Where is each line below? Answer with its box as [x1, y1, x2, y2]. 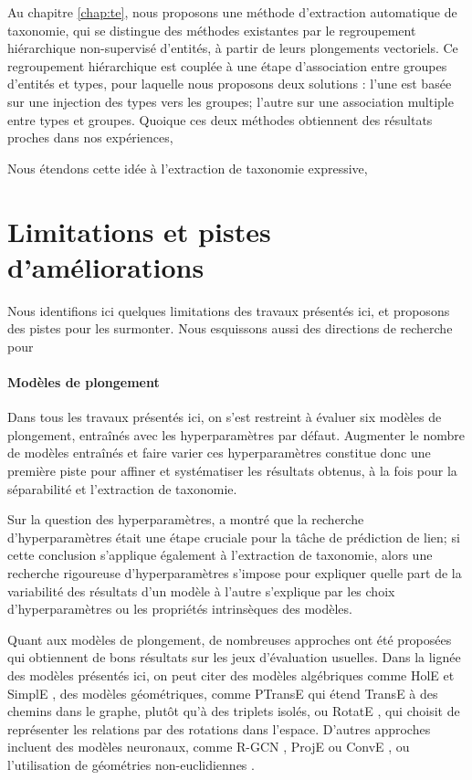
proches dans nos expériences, [7, 128, 173, 147]
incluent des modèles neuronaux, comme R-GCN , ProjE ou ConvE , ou [7, 737, 410, 756]
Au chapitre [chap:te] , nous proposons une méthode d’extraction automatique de [7, 3, 457, 21]
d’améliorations [7, 248, 205, 285]
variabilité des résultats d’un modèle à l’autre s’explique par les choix [7, 581, 395, 600]
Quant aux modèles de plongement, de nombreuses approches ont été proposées [7, 629, 452, 648]
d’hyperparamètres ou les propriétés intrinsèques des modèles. [7, 599, 352, 618]
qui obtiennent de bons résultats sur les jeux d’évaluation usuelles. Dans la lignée [7, 648, 461, 667]
